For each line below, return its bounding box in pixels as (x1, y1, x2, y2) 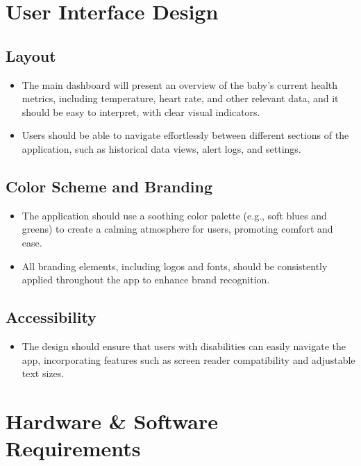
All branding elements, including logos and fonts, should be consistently (22, 258, 328, 273)
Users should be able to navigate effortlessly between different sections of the (22, 128, 349, 142)
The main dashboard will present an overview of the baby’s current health (22, 77, 338, 92)
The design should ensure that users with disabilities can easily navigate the (22, 338, 346, 353)
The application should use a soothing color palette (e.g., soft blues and (22, 208, 327, 222)
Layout (6, 44, 56, 66)
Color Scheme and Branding (6, 175, 213, 197)
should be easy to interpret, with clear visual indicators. (22, 104, 260, 119)
